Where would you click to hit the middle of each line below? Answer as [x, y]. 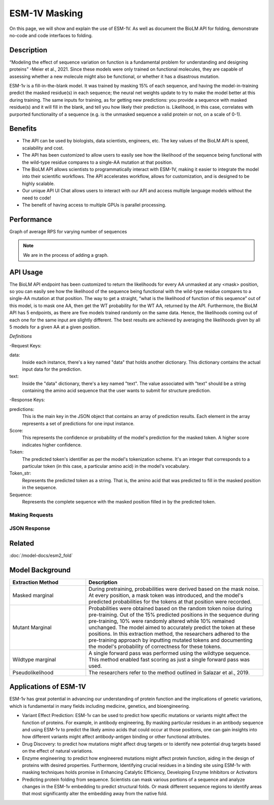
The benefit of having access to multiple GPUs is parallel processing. [94, 205]
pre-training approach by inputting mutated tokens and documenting [170, 640]
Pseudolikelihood [33, 672]
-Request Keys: [25, 345]
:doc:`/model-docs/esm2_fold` [41, 555]
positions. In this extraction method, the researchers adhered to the [169, 634]
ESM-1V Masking [46, 13]
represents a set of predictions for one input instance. [78, 423]
